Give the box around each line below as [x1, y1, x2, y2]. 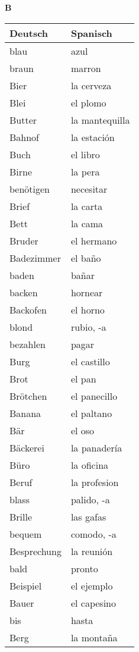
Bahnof [9, 130, 40, 144]
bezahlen [9, 337, 46, 351]
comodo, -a [70, 526, 117, 541]
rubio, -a [70, 319, 106, 334]
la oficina [70, 457, 109, 472]
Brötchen [9, 388, 47, 403]
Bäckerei [9, 440, 44, 454]
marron [70, 61, 101, 75]
